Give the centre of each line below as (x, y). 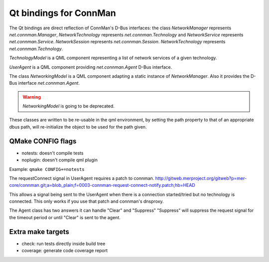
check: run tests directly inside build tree (64, 244)
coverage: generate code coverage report (65, 251)
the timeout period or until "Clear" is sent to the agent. (65, 217)
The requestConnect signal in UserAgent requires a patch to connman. (82, 178)
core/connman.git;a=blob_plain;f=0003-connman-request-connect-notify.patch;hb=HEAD (102, 185)
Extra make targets (39, 232)
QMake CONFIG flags (43, 141)
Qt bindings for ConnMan (63, 13)
